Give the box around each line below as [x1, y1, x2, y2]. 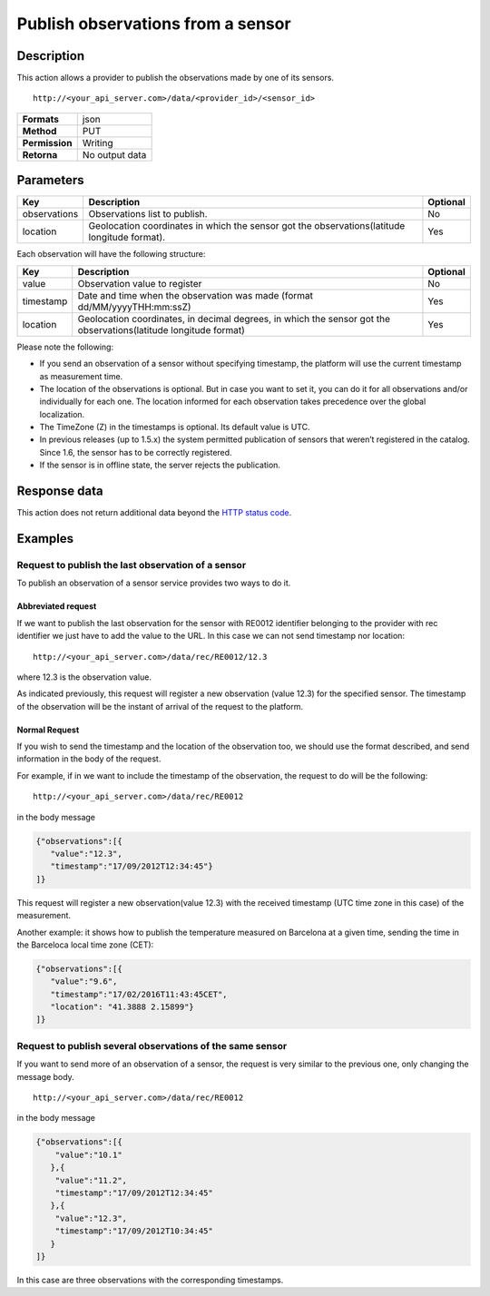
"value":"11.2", [54, 1175, 127, 1185]
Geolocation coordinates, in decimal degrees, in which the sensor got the [77, 312, 390, 325]
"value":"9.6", [50, 977, 118, 987]
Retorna [22, 148, 58, 161]
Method [22, 124, 57, 137]
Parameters [16, 172, 84, 188]
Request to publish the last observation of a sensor [16, 558, 247, 571]
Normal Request [16, 724, 80, 735]
